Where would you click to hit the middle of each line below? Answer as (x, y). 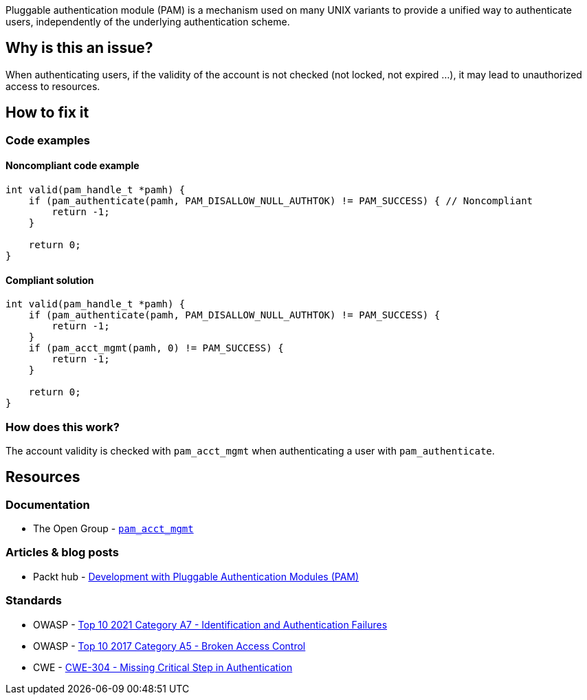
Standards (34, 601)
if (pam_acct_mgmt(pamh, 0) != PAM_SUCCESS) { (156, 348)
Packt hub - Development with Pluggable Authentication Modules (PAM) (196, 576)
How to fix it (47, 113)
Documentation (48, 504)
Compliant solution (50, 280)
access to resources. (53, 86)
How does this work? (63, 427)
